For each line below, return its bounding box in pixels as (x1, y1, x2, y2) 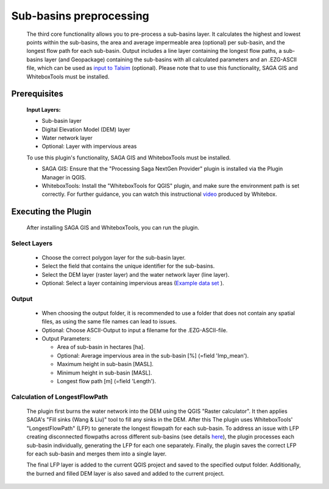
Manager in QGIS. (41, 173, 87, 181)
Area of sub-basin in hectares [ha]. (57, 344, 146, 351)
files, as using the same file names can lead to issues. (41, 318, 177, 325)
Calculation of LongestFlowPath (11, 392, 108, 401)
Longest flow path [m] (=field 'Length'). (57, 378, 157, 385)
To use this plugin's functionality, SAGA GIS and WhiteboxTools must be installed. (26, 154, 231, 161)
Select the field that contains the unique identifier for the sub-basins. (41, 262, 215, 270)
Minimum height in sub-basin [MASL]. (57, 369, 152, 376)
